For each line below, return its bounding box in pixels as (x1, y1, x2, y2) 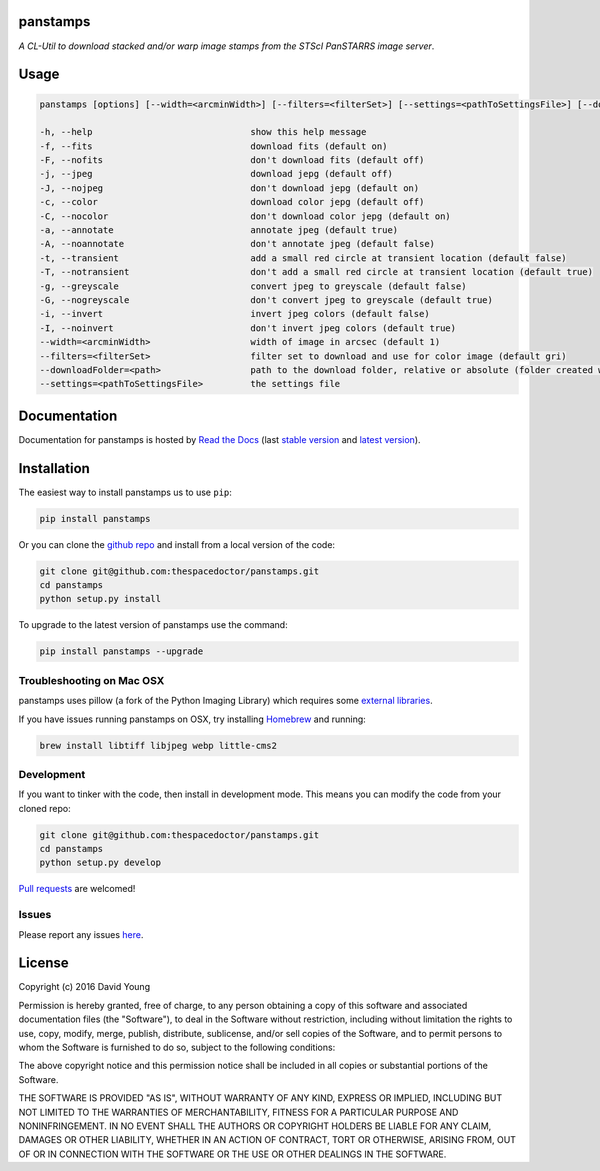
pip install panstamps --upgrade (39, 646, 204, 657)
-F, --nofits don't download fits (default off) (39, 155, 425, 166)
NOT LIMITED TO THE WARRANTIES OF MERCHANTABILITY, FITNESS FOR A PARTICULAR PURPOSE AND (18, 1106, 459, 1118)
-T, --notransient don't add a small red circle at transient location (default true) (39, 266, 594, 278)
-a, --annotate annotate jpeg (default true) (39, 225, 399, 236)
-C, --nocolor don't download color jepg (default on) (39, 210, 452, 222)
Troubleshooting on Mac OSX (18, 673, 165, 687)
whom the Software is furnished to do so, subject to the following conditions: (18, 1041, 336, 1054)
